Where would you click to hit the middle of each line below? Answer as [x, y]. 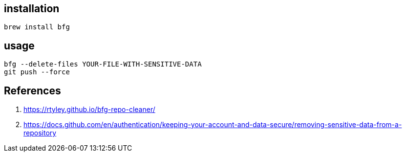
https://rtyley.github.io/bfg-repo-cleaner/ [89, 110]
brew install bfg [37, 27]
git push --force [37, 72]
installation [32, 9]
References [32, 90]
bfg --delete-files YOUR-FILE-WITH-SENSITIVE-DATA [103, 64]
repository [40, 133]
